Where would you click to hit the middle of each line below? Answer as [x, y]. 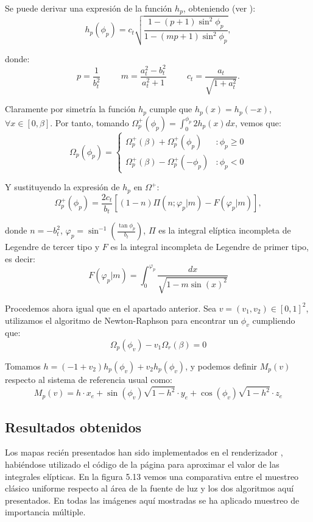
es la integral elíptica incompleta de [225, 230]
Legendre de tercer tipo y [52, 247]
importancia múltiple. [45, 512]
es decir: [20, 258]
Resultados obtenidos [73, 427]
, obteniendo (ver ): [219, 8]
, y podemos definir [221, 366]
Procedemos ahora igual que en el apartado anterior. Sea [111, 308]
